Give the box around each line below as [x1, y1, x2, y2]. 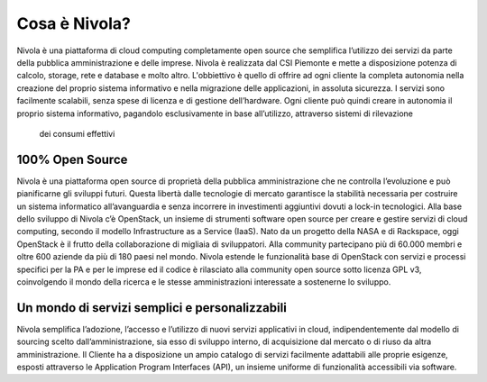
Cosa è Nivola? [16, 14, 131, 33]
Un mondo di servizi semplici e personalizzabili [16, 300, 288, 315]
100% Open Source [16, 151, 128, 167]
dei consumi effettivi [39, 128, 115, 139]
